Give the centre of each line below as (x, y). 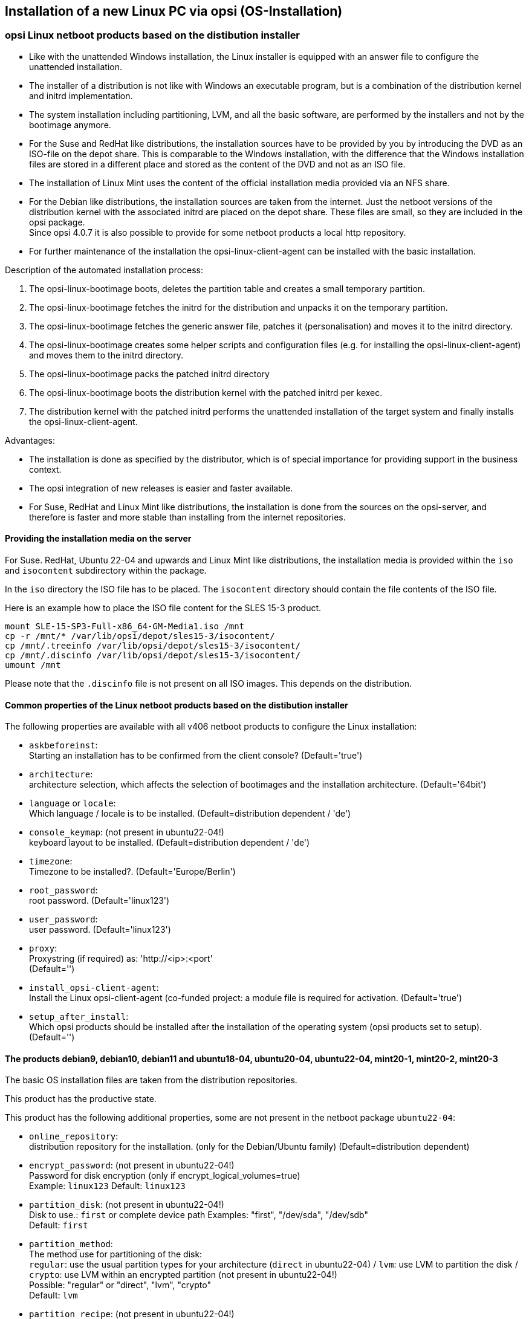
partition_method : (71, 1244)
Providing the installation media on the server (98, 539)
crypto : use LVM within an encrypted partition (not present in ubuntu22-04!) (183, 1275)
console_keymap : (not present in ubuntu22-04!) (127, 832)
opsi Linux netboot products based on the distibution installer (153, 35)
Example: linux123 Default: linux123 (107, 1186)
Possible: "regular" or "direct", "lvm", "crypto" (120, 1285)
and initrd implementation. (81, 96)
